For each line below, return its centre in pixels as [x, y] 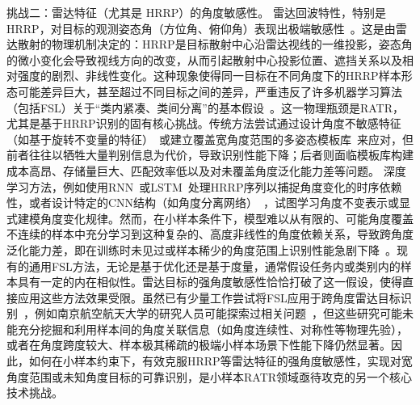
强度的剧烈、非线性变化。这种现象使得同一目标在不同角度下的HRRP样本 [209, 76]
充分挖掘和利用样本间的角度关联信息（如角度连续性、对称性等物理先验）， [212, 329]
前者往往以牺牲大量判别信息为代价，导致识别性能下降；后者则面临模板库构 [204, 155]
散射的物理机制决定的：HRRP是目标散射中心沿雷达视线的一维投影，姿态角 [215, 44]
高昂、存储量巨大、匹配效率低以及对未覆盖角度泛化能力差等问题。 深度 [217, 170]
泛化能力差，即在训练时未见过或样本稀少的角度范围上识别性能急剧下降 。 [202, 249]
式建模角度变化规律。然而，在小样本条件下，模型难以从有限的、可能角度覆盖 [210, 218]
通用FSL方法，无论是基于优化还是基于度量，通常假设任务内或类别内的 [214, 266]
